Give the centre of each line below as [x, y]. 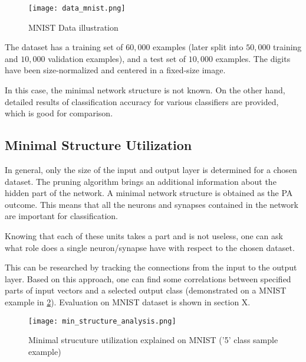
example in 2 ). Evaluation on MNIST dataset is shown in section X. [128, 301]
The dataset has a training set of [64, 47]
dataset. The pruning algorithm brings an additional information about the [141, 181]
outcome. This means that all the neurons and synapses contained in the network [152, 204]
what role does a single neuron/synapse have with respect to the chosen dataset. [150, 247]
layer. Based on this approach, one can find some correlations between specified [148, 278]
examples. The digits [253, 58]
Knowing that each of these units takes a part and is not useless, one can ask [144, 235]
